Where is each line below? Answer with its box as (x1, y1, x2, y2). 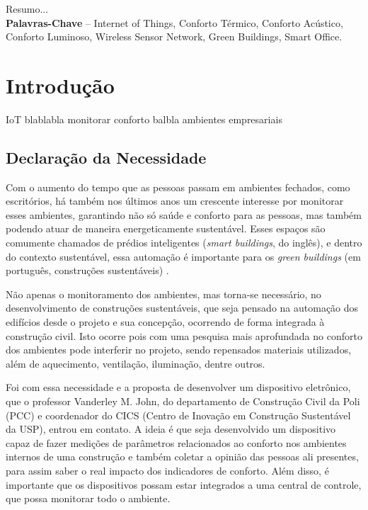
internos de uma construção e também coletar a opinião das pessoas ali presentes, (6, 449, 359, 464)
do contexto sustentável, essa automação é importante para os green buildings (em (6, 249, 361, 263)
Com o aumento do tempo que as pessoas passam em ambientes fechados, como (6, 179, 350, 194)
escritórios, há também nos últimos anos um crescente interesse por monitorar (6, 193, 344, 208)
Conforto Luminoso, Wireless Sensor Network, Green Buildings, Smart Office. (6, 29, 343, 44)
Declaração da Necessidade (6, 146, 207, 168)
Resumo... (6, 1, 49, 16)
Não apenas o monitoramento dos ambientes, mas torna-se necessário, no (6, 286, 321, 301)
